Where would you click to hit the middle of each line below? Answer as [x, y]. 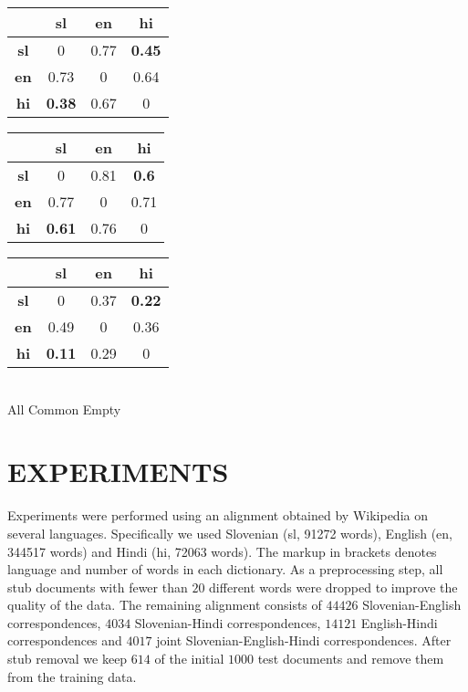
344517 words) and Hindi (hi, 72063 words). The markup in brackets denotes [222, 551]
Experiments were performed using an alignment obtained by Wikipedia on [218, 515]
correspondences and [65, 640]
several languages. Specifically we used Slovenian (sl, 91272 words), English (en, [230, 533]
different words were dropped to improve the [333, 587]
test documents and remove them [351, 659]
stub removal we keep [68, 659]
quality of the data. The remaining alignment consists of [165, 605]
